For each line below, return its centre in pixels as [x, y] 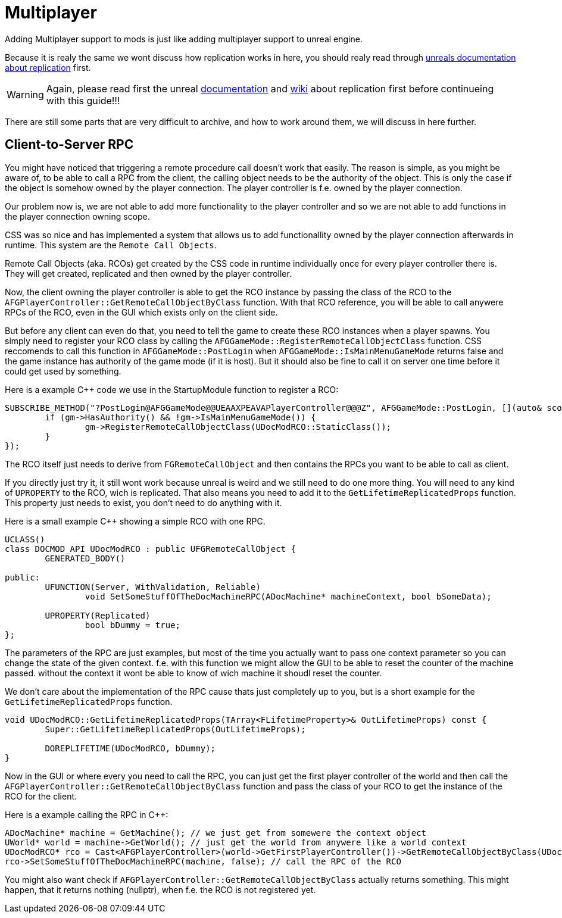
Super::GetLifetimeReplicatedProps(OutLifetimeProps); [175, 729]
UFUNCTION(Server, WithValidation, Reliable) [153, 587]
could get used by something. [63, 371]
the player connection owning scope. [77, 216]
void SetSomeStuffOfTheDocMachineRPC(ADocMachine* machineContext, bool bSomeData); [288, 596]
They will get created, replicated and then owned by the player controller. [148, 273]
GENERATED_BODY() [85, 558]
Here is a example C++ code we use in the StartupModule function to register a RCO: [172, 389]
